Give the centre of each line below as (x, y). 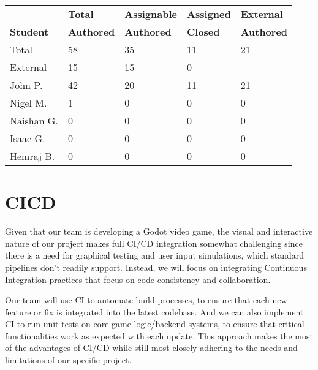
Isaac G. (28, 138)
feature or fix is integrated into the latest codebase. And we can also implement (154, 311)
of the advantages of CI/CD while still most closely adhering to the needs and (151, 348)
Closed (203, 32)
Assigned (209, 14)
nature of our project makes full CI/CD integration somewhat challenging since (154, 243)
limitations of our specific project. (68, 360)
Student (29, 32)
